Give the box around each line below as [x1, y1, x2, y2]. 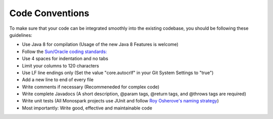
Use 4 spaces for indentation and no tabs [22, 55, 109, 62]
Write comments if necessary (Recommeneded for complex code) [22, 84, 160, 90]
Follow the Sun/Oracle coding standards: [22, 48, 107, 54]
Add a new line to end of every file [22, 77, 94, 83]
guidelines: [9, 32, 32, 38]
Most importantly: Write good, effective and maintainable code [22, 105, 153, 111]
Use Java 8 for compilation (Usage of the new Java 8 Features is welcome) [22, 41, 179, 47]
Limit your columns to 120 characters [22, 63, 100, 69]
